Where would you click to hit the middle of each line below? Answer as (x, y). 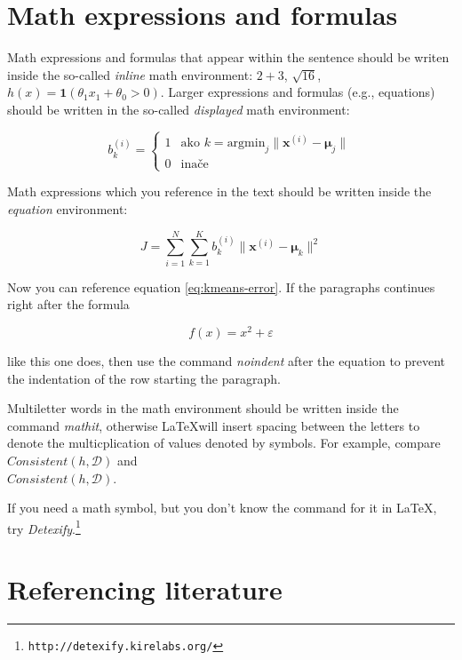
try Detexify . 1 (44, 527)
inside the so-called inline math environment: (130, 74)
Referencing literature (145, 589)
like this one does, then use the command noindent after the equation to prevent (227, 360)
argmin (246, 143)
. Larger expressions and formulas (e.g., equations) (298, 92)
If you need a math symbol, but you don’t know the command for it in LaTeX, (222, 508)
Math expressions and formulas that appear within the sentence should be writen (228, 57)
